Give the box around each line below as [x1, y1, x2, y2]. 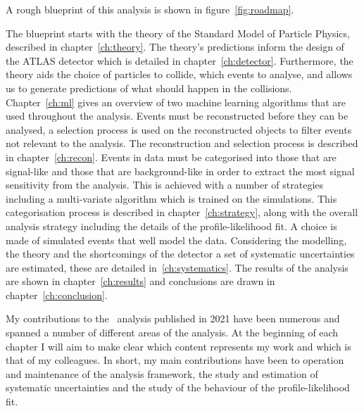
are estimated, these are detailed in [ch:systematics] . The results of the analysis [6, 260, 349, 274]
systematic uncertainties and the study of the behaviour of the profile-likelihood [6, 380, 350, 395]
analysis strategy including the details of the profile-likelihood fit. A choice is [6, 218, 337, 233]
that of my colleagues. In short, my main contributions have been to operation [6, 353, 344, 367]
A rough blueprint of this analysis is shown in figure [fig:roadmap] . [6, 2, 294, 16]
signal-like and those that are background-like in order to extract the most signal [6, 163, 355, 178]
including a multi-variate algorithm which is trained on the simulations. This [6, 191, 337, 205]
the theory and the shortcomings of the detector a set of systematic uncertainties [6, 246, 355, 261]
